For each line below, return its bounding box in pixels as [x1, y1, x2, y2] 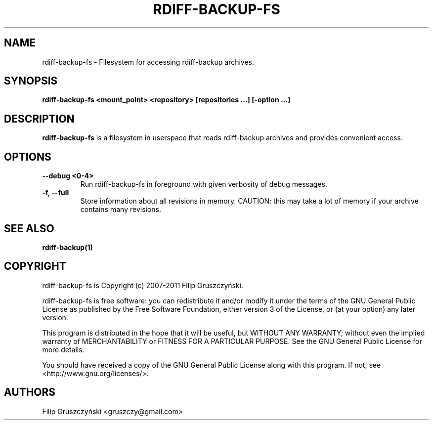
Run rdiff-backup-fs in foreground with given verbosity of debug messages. [80, 180, 328, 189]
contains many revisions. [80, 205, 162, 214]
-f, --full [42, 188, 69, 197]
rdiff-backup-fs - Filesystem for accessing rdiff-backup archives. [42, 57, 255, 66]
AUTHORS [4, 386, 56, 399]
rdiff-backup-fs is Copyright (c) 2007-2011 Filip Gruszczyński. [42, 281, 244, 290]
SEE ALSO [4, 222, 54, 235]
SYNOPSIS [4, 75, 58, 87]
